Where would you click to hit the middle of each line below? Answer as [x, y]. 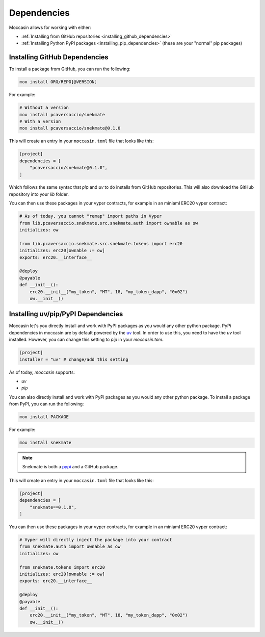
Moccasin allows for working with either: [50, 27]
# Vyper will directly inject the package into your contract [96, 540]
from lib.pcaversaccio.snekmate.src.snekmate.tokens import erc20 [101, 243]
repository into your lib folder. [39, 194]
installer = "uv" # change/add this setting [74, 359]
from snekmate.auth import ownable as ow [70, 547]
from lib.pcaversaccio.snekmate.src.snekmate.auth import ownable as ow [109, 223]
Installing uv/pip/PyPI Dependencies [66, 314]
